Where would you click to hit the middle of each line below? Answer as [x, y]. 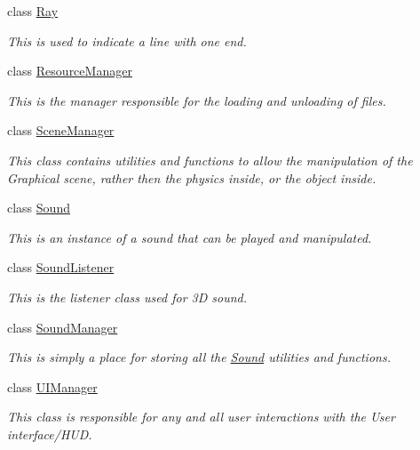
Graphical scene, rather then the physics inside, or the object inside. [192, 177]
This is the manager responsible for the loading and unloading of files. [197, 100]
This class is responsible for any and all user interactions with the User [201, 417]
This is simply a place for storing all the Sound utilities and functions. [199, 357]
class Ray [33, 11]
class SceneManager [61, 130]
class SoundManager [63, 327]
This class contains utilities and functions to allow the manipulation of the [210, 160]
